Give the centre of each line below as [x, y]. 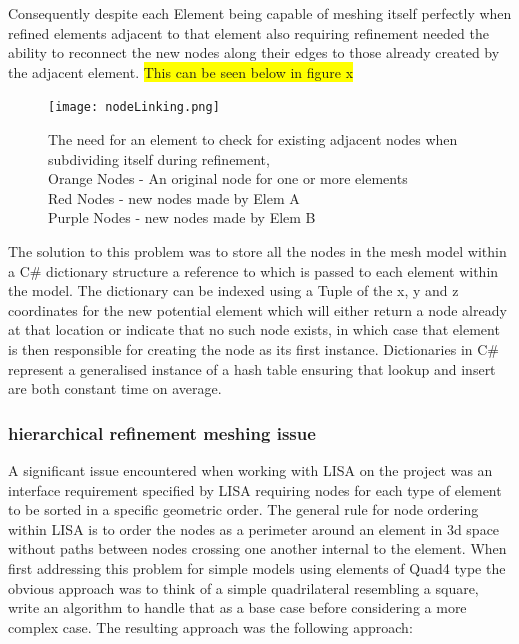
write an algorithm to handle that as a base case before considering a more [237, 607]
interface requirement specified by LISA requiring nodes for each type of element [255, 489]
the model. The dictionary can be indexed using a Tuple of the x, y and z [233, 290]
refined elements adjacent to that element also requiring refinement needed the [248, 32]
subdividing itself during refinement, [159, 158]
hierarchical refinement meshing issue [162, 432]
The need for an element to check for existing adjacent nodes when [253, 139]
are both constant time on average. [115, 388]
